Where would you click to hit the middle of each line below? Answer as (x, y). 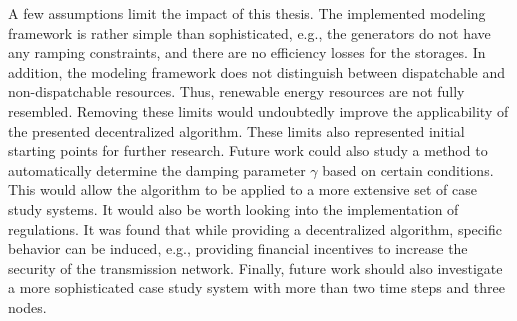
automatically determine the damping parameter (157, 169)
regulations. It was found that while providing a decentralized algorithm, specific (255, 228)
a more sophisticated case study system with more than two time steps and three (256, 287)
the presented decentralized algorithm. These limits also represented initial (236, 130)
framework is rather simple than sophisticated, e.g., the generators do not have (249, 32)
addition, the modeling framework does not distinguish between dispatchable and (257, 71)
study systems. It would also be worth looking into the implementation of (233, 208)
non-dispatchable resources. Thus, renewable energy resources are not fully (236, 91)
